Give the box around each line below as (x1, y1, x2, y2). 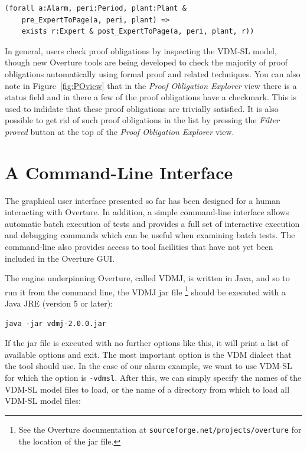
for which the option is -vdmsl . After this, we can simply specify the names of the (5, 371, 302, 384)
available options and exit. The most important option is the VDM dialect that (5, 348, 292, 360)
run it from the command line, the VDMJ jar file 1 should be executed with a (5, 284, 286, 298)
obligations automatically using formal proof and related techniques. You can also (5, 67, 301, 80)
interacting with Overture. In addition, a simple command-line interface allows (5, 206, 289, 218)
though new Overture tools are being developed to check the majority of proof (5, 56, 288, 68)
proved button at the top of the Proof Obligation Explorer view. (5, 125, 234, 137)
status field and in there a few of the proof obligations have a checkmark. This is (5, 91, 296, 103)
